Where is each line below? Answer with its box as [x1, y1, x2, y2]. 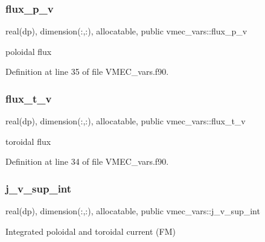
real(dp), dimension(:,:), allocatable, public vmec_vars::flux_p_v [5, 25, 247, 37]
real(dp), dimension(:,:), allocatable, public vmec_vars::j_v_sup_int [5, 205, 260, 217]
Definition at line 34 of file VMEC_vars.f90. [5, 155, 169, 168]
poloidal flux [5, 45, 52, 57]
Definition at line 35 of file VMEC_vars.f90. [5, 65, 169, 78]
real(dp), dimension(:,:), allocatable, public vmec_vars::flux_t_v [5, 115, 246, 127]
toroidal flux [5, 135, 51, 147]
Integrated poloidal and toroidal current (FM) [5, 224, 176, 237]
